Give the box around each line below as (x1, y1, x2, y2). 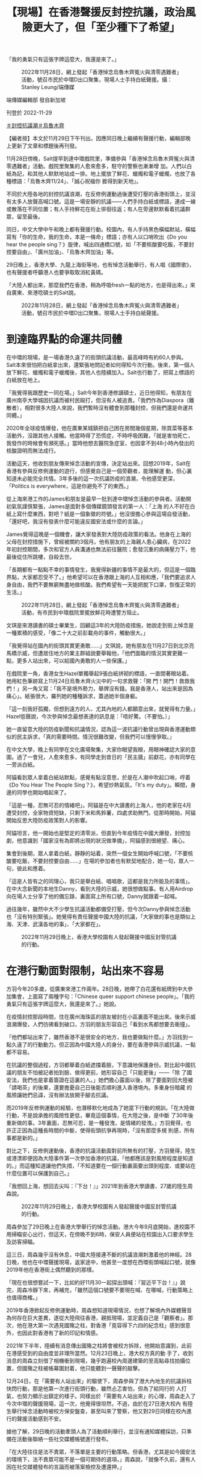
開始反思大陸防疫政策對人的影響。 (6, 817, 91, 824)
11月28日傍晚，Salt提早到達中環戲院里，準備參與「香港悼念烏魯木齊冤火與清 (6, 155, 195, 163)
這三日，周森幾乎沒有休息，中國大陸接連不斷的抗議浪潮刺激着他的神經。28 (6, 1251, 192, 1259)
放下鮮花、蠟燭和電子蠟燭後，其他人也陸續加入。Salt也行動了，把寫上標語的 (6, 369, 195, 376)
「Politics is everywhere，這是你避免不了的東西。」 (6, 482, 132, 490)
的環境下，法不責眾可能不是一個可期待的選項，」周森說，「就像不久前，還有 (6, 1456, 191, 1463)
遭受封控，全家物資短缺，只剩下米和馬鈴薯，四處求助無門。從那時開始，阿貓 (6, 809, 196, 817)
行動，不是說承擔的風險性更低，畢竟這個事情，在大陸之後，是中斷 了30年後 (6, 1112, 194, 1119)
